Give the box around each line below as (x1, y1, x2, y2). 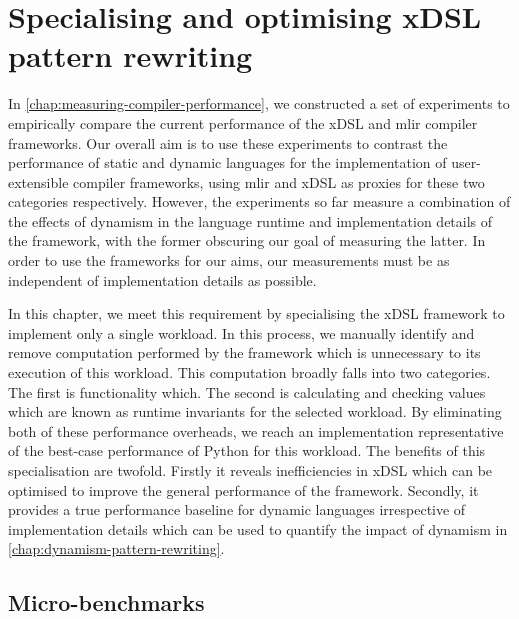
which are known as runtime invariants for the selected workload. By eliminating (8, 401, 502, 422)
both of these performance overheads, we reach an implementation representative (8, 420, 504, 441)
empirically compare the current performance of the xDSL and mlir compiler (8, 112, 478, 133)
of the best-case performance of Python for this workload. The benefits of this (8, 440, 486, 461)
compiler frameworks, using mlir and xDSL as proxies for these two (73, 171, 485, 192)
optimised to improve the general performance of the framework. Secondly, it (8, 479, 479, 500)
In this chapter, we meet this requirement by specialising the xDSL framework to (8, 303, 505, 324)
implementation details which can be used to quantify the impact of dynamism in (8, 518, 508, 539)
